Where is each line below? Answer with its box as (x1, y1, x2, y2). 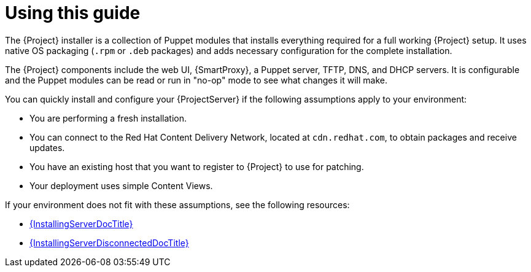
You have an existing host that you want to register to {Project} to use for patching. (29, 161, 364, 172)
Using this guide (5, 2, 141, 23)
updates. (29, 142, 65, 153)
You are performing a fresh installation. (29, 112, 187, 123)
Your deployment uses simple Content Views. (29, 180, 213, 191)
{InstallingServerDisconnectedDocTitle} (29, 237, 189, 248)
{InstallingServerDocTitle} (29, 218, 133, 229)
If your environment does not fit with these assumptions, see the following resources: (5, 199, 350, 210)
